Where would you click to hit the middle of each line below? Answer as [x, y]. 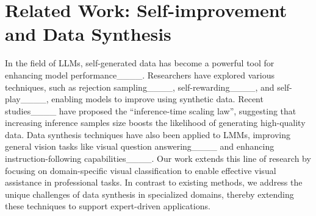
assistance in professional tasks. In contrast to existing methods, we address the [154, 182]
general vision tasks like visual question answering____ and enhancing [140, 146]
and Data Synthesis [88, 34]
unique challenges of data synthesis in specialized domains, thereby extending [149, 194]
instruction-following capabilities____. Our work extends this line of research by [158, 159]
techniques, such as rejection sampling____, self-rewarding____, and [140, 87]
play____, [27, 99]
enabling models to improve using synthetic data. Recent [157, 99]
